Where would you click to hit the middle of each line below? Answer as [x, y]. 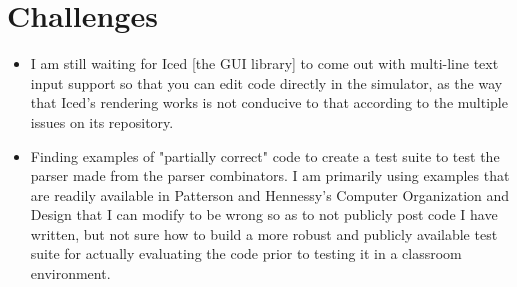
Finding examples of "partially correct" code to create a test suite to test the [265, 155]
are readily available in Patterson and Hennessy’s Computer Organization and [270, 194]
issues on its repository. [102, 121]
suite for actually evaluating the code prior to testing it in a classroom [246, 253]
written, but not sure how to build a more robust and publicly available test [264, 233]
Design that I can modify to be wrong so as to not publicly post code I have [264, 214]
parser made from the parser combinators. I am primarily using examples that [270, 175]
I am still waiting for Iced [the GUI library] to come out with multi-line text [264, 63]
